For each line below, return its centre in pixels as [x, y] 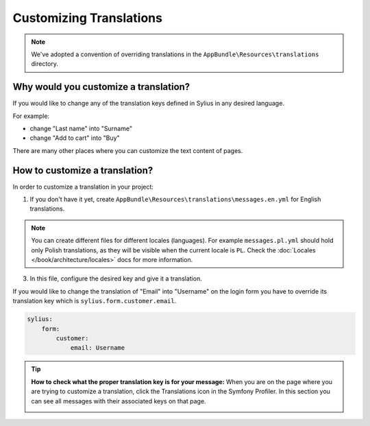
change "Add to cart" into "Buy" [75, 138]
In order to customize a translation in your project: [83, 187]
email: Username [98, 348]
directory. [45, 64]
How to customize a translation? [83, 170]
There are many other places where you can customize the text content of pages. [128, 150]
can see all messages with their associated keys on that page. [119, 401]
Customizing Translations [87, 18]
